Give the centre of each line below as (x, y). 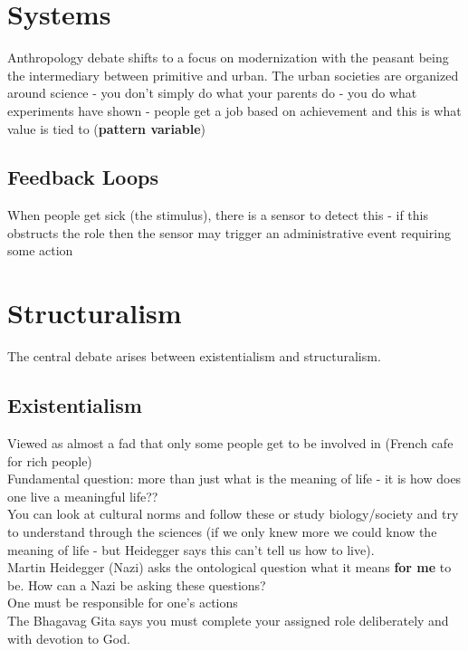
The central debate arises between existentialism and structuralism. (194, 356)
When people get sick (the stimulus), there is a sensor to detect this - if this (218, 215)
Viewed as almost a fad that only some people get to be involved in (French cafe (230, 443)
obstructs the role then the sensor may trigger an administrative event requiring (229, 232)
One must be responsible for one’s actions (123, 603)
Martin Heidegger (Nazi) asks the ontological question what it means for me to (229, 567)
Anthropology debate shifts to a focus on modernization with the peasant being (228, 57)
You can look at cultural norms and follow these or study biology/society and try (233, 514)
